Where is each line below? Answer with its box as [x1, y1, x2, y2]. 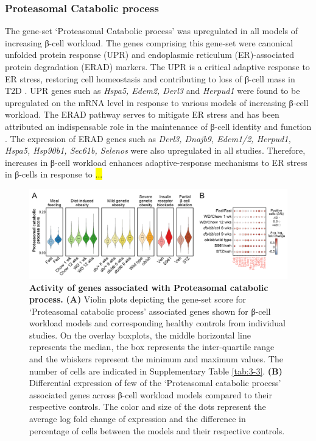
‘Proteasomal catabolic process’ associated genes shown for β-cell [29, 304, 271, 317]
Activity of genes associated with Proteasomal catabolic [29, 281, 269, 293]
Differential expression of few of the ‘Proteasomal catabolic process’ [29, 376, 281, 389]
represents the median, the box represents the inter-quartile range [29, 340, 275, 353]
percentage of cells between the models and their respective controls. [29, 424, 285, 437]
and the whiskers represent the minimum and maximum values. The [29, 353, 283, 365]
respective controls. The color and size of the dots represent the [29, 400, 266, 413]
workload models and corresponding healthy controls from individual [29, 317, 286, 329]
